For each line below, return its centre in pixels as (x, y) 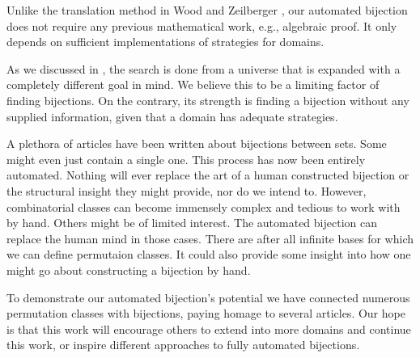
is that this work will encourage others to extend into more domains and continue (209, 329)
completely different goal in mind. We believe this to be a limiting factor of (193, 84)
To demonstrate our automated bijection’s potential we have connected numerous (208, 297)
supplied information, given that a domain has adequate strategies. (172, 116)
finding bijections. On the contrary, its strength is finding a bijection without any (208, 100)
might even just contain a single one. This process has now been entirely (186, 159)
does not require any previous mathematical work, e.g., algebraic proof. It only (202, 25)
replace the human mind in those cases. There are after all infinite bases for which (210, 238)
